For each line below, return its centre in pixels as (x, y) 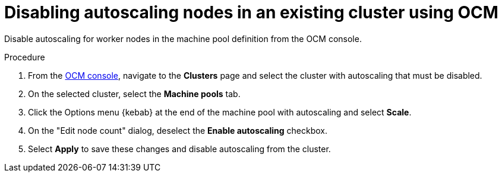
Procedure (25, 57)
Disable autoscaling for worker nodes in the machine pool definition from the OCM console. (183, 38)
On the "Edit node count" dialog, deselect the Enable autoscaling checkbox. (178, 130)
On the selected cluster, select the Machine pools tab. (134, 94)
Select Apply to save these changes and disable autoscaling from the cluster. (179, 149)
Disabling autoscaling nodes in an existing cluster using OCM (251, 12)
